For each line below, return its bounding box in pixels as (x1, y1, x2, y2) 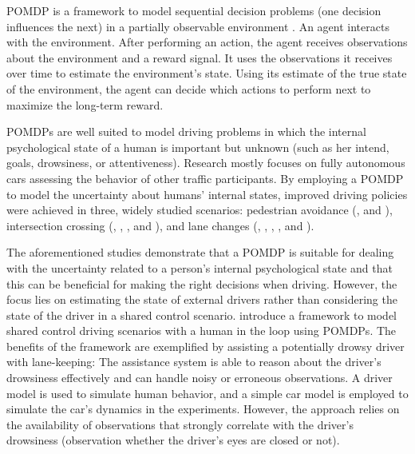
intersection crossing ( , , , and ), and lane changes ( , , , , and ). (6, 217, 314, 233)
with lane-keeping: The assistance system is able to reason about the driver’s (6, 353, 381, 370)
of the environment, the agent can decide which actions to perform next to (6, 80, 371, 97)
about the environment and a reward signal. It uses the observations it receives (6, 49, 393, 66)
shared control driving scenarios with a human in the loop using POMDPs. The (6, 322, 397, 339)
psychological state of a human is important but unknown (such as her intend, (6, 138, 389, 155)
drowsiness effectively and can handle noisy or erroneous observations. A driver (6, 369, 393, 386)
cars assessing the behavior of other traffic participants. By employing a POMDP (6, 169, 404, 186)
